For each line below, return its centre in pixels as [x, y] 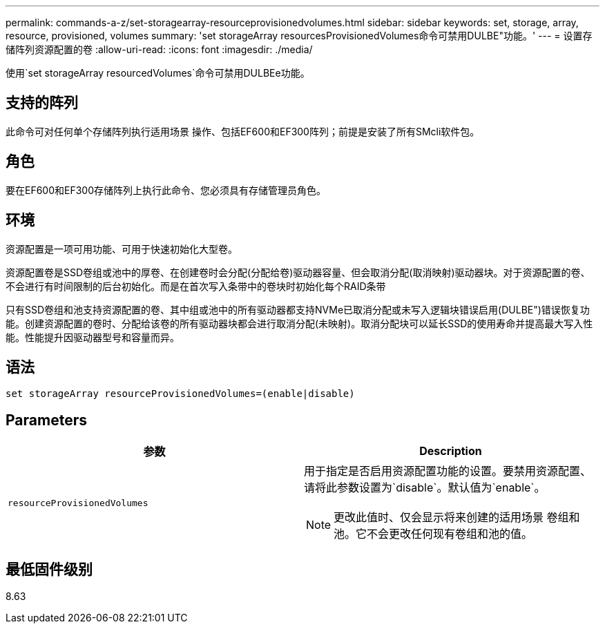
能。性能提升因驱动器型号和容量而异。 [93, 337]
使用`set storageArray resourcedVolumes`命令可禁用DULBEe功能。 [158, 73]
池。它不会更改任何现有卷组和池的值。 [433, 534]
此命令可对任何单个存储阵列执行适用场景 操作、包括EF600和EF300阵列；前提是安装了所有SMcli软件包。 [243, 131]
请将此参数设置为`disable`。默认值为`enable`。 [425, 488]
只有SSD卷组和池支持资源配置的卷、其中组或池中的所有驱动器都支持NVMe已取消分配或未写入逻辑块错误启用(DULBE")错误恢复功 [298, 309]
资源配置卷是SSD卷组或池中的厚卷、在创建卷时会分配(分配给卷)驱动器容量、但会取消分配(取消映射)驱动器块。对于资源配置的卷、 [298, 272]
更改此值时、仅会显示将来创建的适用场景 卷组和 [457, 517]
